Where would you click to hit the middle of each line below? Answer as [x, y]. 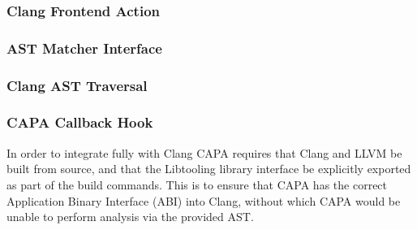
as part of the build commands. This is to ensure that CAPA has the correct [197, 184]
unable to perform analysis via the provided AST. [130, 217]
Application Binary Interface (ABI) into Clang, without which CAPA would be [204, 200]
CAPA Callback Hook [80, 122]
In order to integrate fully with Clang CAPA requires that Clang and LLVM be [204, 152]
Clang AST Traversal [77, 85]
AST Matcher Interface [84, 48]
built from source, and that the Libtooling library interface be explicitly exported [209, 169]
